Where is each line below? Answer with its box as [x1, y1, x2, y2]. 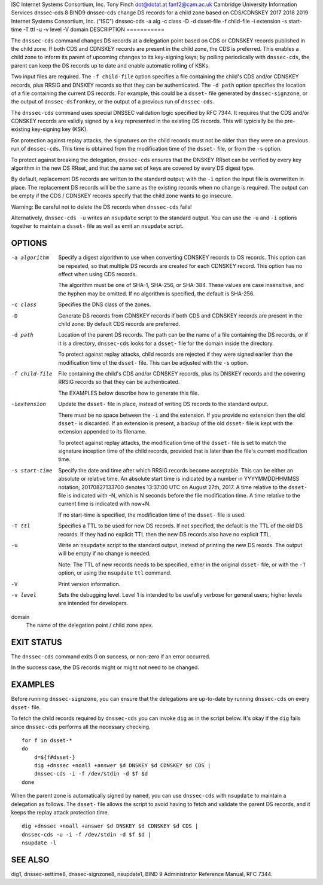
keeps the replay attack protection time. [11, 809, 109, 816]
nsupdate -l [22, 840, 57, 846]
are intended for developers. [58, 600, 129, 607]
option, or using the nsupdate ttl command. [58, 569, 172, 576]
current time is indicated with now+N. [58, 500, 151, 508]
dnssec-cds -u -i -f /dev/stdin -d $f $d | [22, 831, 151, 838]
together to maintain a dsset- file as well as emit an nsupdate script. [11, 222, 184, 230]
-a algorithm [11, 254, 50, 261]
